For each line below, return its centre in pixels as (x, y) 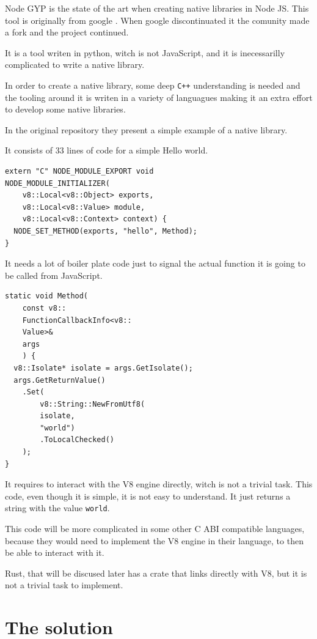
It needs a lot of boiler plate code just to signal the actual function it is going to (155, 263)
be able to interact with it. (55, 552)
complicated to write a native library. (75, 65)
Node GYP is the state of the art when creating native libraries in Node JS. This (157, 8)
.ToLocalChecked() (77, 440)
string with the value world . (57, 508)
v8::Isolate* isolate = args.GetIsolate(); (103, 368)
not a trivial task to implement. (64, 585)
